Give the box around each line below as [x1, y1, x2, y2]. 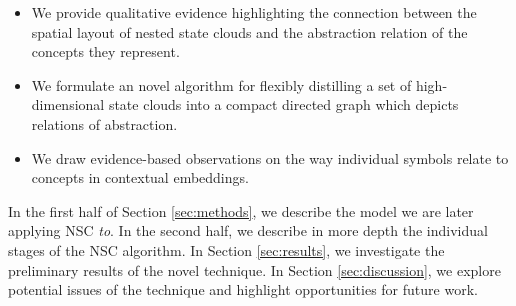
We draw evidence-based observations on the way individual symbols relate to [31, 147, 509, 168]
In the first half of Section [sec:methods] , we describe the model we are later [8, 200, 474, 221]
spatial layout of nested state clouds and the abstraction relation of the [31, 21, 468, 42]
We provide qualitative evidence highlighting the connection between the [31, 2, 477, 22]
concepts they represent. [31, 41, 180, 62]
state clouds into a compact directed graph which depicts [108, 94, 459, 115]
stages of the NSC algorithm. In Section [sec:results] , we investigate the [8, 239, 445, 260]
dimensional [31, 94, 105, 115]
